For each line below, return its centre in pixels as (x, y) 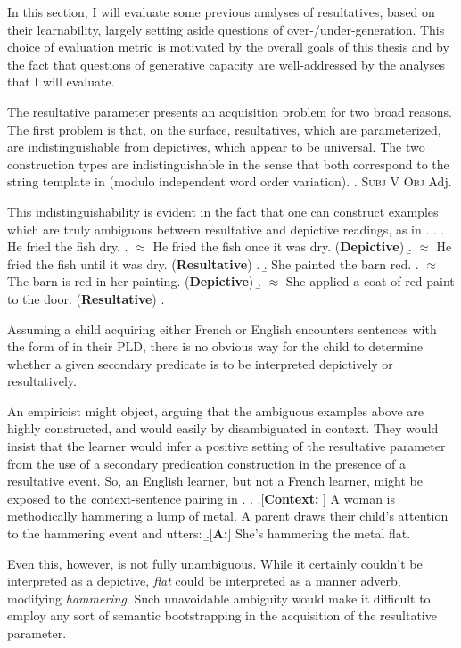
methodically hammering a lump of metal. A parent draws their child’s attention (228, 516)
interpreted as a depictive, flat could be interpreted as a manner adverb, (204, 581)
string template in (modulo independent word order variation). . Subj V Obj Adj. (230, 181)
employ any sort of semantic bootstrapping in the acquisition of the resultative (222, 615)
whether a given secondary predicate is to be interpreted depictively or (200, 363)
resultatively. (42, 381)
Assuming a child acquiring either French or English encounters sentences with (222, 328)
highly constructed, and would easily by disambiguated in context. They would (223, 428)
